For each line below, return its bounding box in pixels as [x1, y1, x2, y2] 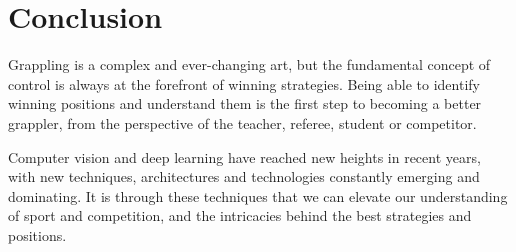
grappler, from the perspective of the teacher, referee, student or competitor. [8, 112, 477, 133]
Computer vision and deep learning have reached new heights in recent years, [8, 146, 481, 167]
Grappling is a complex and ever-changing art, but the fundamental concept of [8, 54, 491, 75]
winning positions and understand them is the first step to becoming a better [8, 93, 482, 114]
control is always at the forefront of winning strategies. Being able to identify [8, 73, 480, 94]
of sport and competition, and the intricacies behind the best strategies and [8, 205, 472, 226]
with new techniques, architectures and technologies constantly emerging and [8, 166, 480, 187]
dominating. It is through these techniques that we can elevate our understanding [8, 185, 508, 206]
